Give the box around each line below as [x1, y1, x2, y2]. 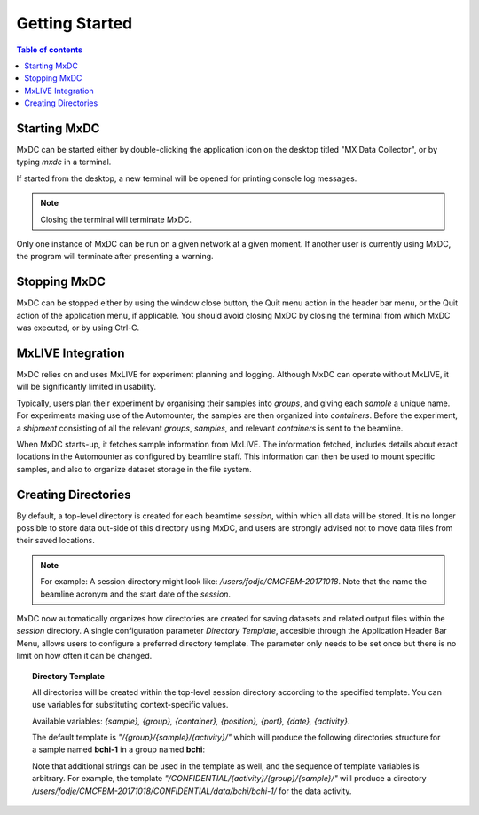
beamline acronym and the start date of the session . [40, 589, 231, 599]
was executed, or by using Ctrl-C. [16, 322, 140, 333]
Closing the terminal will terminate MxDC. [40, 214, 192, 225]
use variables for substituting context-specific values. [32, 700, 229, 710]
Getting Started [16, 13, 133, 33]
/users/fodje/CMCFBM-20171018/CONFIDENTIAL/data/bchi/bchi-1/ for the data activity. [32, 786, 352, 796]
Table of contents [16, 44, 83, 55]
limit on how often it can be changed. [16, 651, 153, 661]
